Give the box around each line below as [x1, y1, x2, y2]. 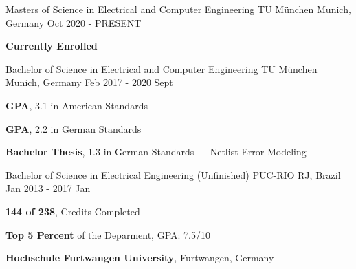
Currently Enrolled [5, 39, 98, 53]
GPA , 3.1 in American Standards [5, 98, 148, 112]
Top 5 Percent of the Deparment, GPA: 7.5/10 [5, 227, 210, 241]
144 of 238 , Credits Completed [5, 204, 140, 218]
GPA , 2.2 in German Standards [5, 121, 142, 136]
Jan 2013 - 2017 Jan [5, 181, 91, 195]
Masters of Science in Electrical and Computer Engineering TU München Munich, [5, 2, 351, 16]
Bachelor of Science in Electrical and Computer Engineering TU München [5, 61, 318, 76]
